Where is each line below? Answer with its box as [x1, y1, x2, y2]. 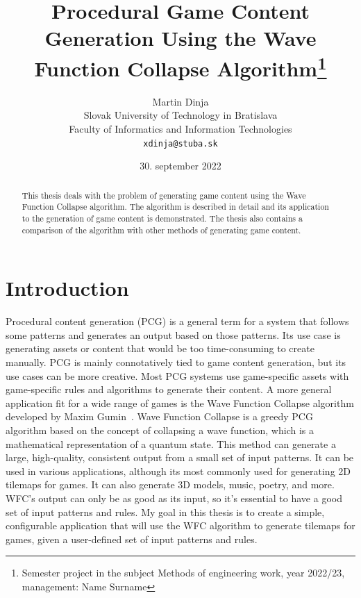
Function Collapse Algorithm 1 [34, 51, 327, 82]
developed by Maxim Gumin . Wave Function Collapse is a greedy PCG [6, 409, 313, 424]
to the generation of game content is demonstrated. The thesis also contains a [22, 212, 303, 224]
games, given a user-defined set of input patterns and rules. [6, 531, 258, 546]
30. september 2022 [140, 158, 221, 173]
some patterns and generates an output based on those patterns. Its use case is [6, 327, 341, 342]
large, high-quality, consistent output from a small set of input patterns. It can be [6, 450, 354, 465]
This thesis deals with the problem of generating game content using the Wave [22, 189, 306, 201]
